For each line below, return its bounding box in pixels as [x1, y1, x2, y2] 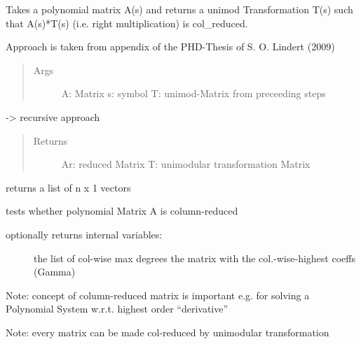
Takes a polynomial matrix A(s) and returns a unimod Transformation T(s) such [6, 2, 353, 16]
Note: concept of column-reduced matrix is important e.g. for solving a [6, 287, 310, 302]
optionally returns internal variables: [6, 227, 163, 241]
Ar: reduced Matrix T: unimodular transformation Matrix [61, 157, 311, 171]
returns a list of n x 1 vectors [6, 180, 131, 194]
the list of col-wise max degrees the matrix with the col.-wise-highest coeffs [34, 250, 355, 265]
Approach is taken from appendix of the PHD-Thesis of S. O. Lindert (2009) [6, 39, 335, 54]
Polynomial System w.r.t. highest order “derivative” [6, 301, 229, 316]
